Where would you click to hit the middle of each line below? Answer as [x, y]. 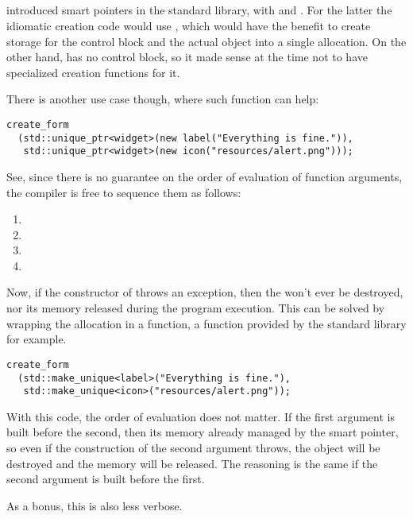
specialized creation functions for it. [93, 72]
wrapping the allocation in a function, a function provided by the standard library [206, 323]
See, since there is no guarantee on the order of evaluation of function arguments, [205, 176]
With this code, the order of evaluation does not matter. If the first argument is [201, 416]
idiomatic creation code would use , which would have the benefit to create [189, 25]
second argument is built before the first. [106, 479]
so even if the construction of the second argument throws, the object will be [193, 448]
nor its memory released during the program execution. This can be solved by [196, 308]
